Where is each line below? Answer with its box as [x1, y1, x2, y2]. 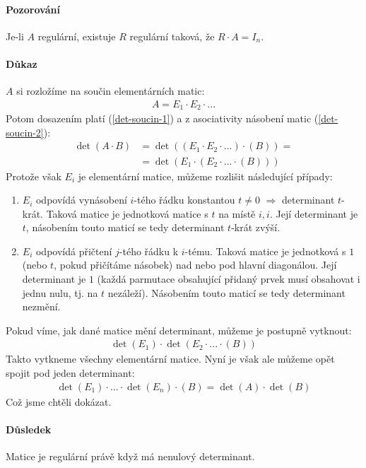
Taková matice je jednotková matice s [46, 206, 208, 221]
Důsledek [6, 421, 52, 436]
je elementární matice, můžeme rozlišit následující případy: [78, 168, 333, 183]
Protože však [6, 168, 61, 183]
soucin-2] [6, 124, 44, 139]
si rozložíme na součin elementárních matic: [16, 83, 205, 98]
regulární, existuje [37, 28, 116, 43]
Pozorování [6, 1, 60, 16]
